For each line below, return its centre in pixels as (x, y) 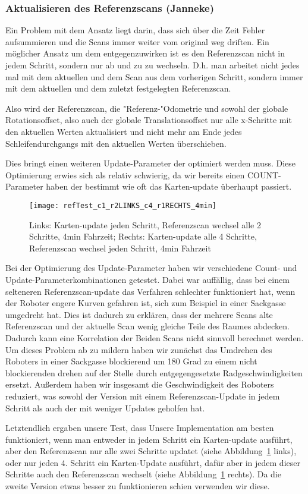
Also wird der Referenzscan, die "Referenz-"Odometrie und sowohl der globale (147, 108)
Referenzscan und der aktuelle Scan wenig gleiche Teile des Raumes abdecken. (147, 326)
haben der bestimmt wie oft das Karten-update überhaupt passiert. (169, 186)
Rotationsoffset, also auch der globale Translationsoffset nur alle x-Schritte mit (149, 120)
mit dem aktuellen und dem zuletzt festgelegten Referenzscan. (118, 88)
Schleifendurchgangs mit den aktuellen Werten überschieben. (116, 143)
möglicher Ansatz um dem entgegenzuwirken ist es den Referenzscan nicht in (145, 53)
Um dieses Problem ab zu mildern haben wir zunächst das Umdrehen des (139, 349)
